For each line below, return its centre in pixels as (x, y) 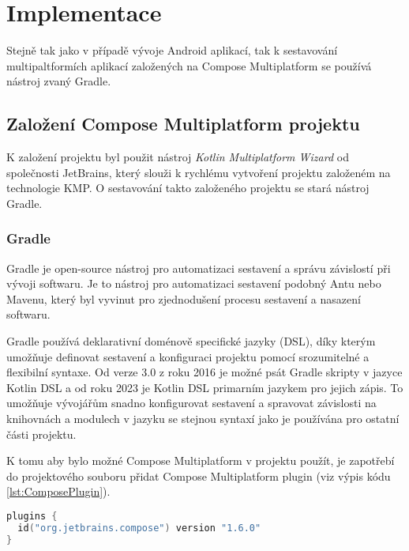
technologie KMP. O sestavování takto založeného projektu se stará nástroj (188, 188)
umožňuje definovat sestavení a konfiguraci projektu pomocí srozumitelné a (188, 356)
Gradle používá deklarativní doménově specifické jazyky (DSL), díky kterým (191, 341)
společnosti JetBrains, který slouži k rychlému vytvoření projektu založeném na (199, 172)
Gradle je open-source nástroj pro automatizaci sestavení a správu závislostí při (199, 268)
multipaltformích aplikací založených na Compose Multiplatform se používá (189, 65)
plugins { (32, 517)
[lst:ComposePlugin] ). (58, 491)
